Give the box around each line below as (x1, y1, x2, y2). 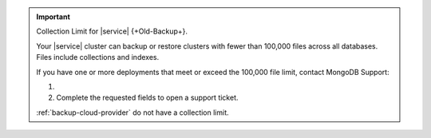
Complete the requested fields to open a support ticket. (56, 93, 239, 103)
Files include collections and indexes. (36, 53, 160, 62)
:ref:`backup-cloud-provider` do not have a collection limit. (36, 108, 229, 117)
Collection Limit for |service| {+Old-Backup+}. (36, 26, 188, 36)
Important (36, 12, 71, 22)
